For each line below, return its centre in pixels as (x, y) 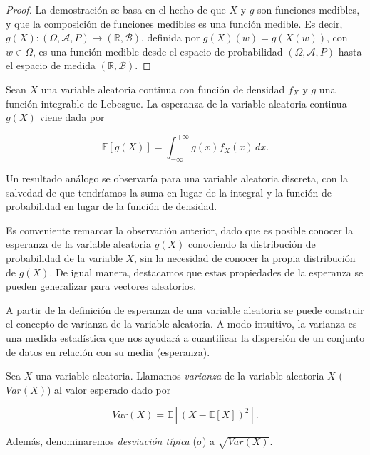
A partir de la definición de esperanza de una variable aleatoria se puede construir (185, 309)
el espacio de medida (51, 65)
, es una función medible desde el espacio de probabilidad (158, 51)
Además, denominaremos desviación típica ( (101, 441)
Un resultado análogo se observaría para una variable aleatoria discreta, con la (177, 178)
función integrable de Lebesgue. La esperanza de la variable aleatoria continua (176, 103)
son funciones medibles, (309, 9)
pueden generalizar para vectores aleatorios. (101, 286)
